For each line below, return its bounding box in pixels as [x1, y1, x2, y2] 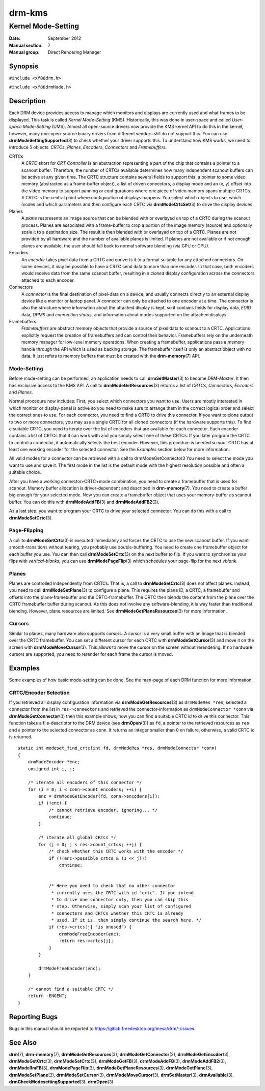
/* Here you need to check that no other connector [49, 883, 176, 889]
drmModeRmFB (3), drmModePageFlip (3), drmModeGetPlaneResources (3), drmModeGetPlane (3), [9, 1065, 213, 1071]
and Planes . [9, 389, 33, 395]
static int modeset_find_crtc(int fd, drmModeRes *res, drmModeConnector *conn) [18, 745, 217, 751]
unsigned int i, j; [27, 766, 75, 772]
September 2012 [48, 35, 81, 41]
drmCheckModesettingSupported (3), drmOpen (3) [9, 1079, 114, 1085]
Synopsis [9, 62, 39, 70]
